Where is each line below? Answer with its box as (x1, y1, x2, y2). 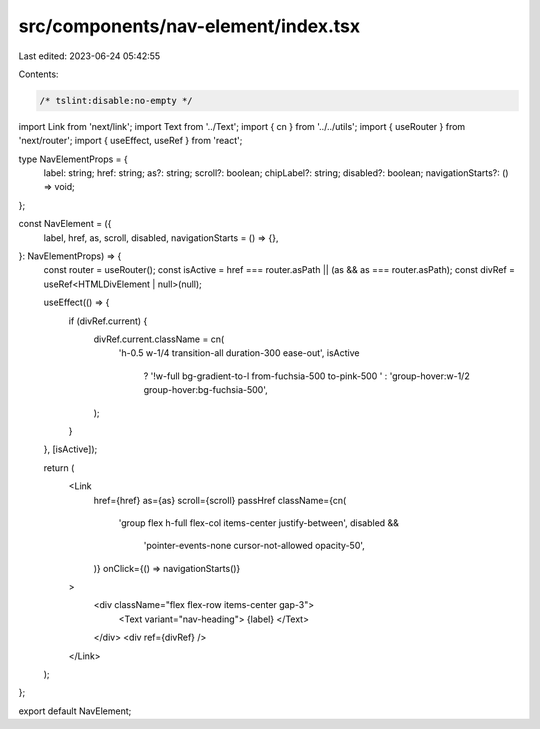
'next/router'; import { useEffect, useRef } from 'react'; (18, 135, 243, 147)
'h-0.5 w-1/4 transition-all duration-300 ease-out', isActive (118, 347, 360, 359)
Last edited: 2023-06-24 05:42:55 (18, 50, 161, 62)
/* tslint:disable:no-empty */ (39, 95, 194, 106)
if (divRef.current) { (68, 315, 148, 327)
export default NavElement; (18, 705, 132, 717)
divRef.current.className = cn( (93, 333, 225, 345)
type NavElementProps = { (18, 153, 129, 165)
